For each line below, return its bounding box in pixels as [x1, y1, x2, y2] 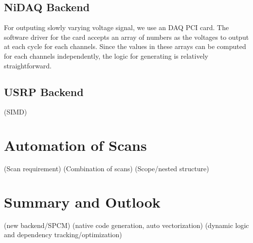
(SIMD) [4, 107, 27, 117]
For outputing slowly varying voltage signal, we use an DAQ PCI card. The [4, 22, 229, 32]
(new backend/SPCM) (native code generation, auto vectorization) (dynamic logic [4, 220, 249, 230]
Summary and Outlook [4, 192, 161, 211]
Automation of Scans [4, 135, 147, 155]
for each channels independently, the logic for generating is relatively [4, 50, 208, 61]
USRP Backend [4, 84, 84, 99]
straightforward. [4, 60, 52, 70]
